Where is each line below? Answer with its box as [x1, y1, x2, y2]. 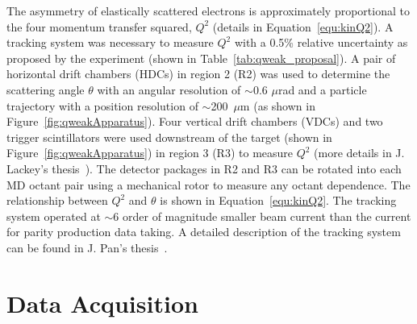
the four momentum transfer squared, [6, 18, 192, 35]
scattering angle [6, 81, 85, 98]
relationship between [6, 192, 108, 209]
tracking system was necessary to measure [6, 34, 214, 51]
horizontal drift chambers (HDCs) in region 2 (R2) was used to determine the [6, 65, 390, 82]
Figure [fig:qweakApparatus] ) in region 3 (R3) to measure [6, 144, 294, 161]
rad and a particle [277, 81, 367, 98]
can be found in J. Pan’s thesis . [6, 239, 168, 255]
